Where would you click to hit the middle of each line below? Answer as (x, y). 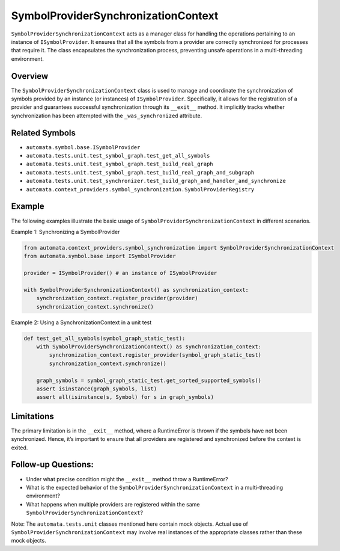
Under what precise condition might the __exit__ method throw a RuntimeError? (127, 479)
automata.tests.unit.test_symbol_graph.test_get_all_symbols (118, 156)
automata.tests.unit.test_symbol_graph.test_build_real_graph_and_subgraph (140, 172)
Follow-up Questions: (53, 465)
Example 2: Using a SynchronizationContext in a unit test (81, 322)
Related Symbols (44, 133)
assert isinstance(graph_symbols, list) (97, 389)
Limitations (32, 416)
